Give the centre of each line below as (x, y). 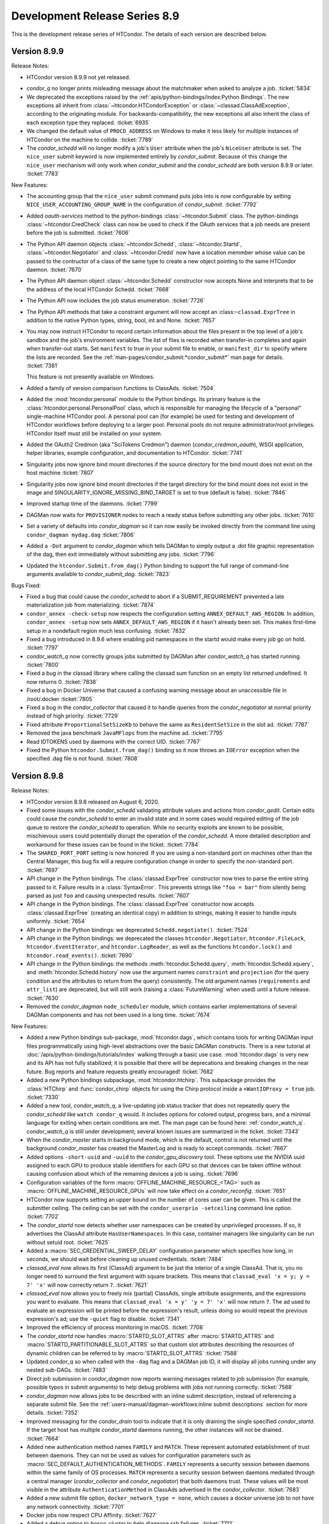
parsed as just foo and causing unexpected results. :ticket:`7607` (109, 896)
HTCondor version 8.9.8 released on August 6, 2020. (93, 802)
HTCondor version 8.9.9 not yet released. (79, 77)
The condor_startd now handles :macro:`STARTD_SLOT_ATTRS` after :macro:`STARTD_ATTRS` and (150, 1336)
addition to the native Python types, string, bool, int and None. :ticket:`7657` (122, 320)
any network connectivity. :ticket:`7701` (76, 1506)
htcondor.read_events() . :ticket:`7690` (80, 955)
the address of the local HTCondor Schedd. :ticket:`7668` (98, 289)
